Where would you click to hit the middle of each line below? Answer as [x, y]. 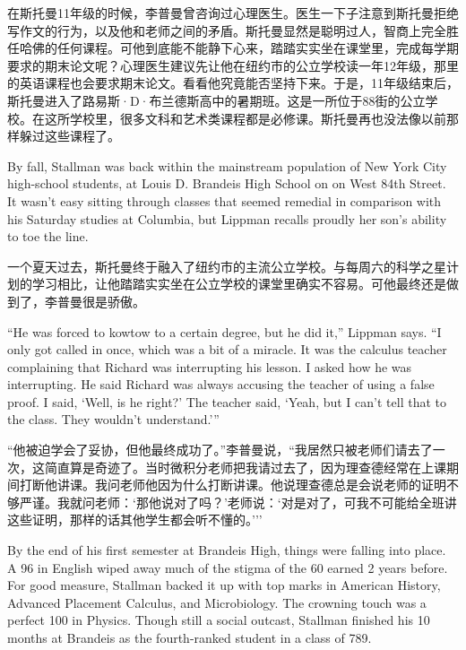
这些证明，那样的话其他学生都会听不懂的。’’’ [135, 520]
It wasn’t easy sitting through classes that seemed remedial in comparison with [224, 200]
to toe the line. [48, 236]
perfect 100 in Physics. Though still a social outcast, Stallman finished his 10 [219, 620]
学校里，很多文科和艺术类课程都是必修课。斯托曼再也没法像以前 [258, 118]
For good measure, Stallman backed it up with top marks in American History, [224, 585]
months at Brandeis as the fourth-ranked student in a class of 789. [190, 637]
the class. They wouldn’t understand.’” [113, 419]
